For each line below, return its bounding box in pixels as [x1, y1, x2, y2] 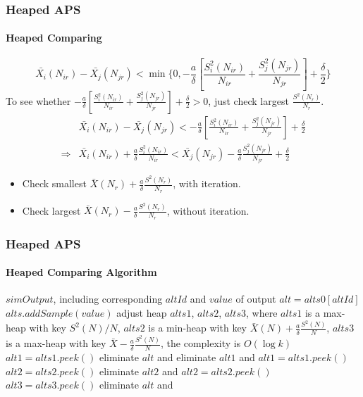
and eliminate [156, 350, 216, 365]
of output [235, 291, 276, 306]
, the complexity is [161, 336, 241, 351]
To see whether [6, 93, 71, 108]
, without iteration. [166, 203, 250, 218]
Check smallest [22, 176, 87, 191]
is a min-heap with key [148, 320, 247, 335]
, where [246, 305, 278, 320]
